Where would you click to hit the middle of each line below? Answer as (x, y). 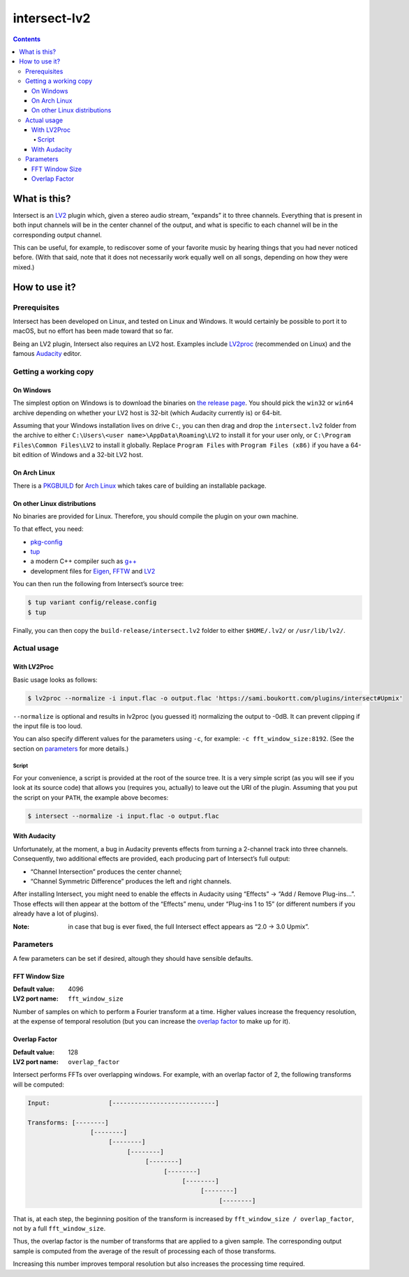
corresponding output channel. (58, 234)
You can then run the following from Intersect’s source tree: (98, 584)
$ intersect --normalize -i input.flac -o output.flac (123, 816)
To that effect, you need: (48, 529)
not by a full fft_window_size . (59, 1229)
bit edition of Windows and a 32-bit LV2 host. (78, 455)
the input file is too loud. (48, 726)
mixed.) (24, 267)
